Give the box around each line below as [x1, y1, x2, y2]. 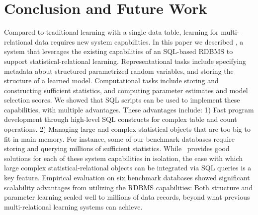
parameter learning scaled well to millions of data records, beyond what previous [4, 192, 250, 202]
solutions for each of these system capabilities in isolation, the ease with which [4, 153, 243, 163]
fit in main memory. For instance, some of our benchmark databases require [4, 133, 235, 144]
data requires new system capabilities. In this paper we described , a [35, 36, 244, 47]
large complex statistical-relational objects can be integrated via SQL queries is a [4, 162, 252, 173]
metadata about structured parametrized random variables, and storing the [4, 65, 234, 76]
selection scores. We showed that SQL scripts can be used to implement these [4, 95, 240, 105]
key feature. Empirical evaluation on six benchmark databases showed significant [4, 172, 250, 183]
